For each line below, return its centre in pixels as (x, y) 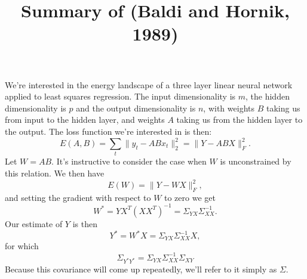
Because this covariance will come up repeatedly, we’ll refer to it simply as (141, 269)
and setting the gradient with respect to (78, 197)
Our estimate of (34, 223)
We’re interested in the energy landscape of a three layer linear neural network (149, 84)
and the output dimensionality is (136, 108)
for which (22, 246)
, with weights (229, 108)
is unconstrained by (256, 161)
